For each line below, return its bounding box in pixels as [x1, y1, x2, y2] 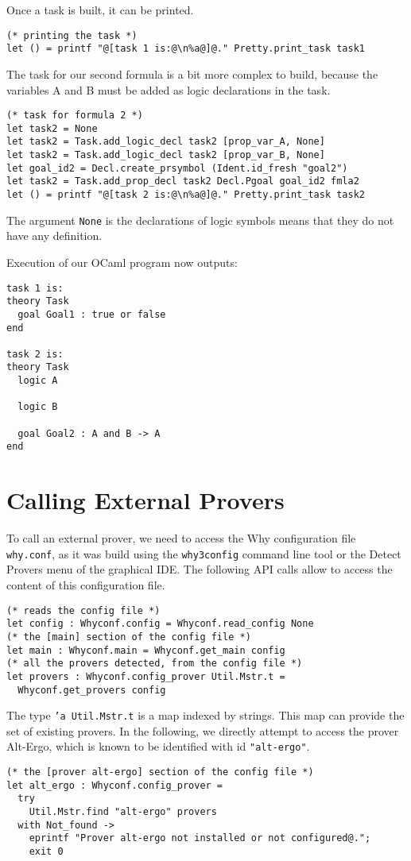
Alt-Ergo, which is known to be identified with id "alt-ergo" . [6, 738, 310, 755]
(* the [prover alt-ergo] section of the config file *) [6, 766, 314, 778]
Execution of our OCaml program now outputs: [6, 253, 238, 270]
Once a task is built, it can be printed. [6, 2, 194, 17]
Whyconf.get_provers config [17, 684, 166, 696]
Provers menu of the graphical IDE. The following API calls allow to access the [6, 561, 393, 577]
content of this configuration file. [6, 577, 165, 593]
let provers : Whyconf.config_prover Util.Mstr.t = [6, 670, 285, 682]
